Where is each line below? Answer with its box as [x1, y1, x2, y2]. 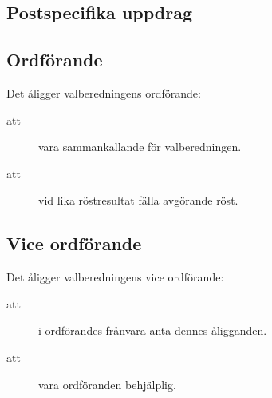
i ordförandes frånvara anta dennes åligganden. [38, 322, 267, 339]
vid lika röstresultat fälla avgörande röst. [38, 192, 238, 209]
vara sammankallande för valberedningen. [38, 138, 242, 155]
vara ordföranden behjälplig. [38, 376, 176, 392]
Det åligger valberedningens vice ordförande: [6, 269, 224, 285]
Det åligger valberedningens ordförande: [6, 84, 201, 101]
